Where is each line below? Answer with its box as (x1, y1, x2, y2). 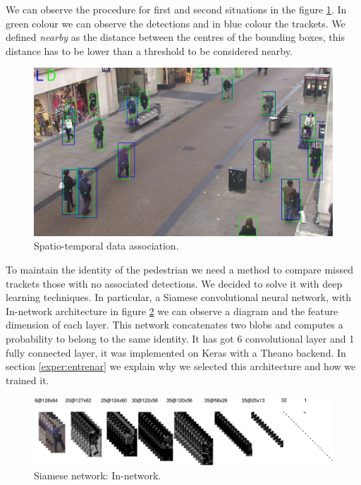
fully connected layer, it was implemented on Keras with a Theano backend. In (6, 345, 346, 360)
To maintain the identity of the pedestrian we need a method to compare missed (6, 262, 353, 277)
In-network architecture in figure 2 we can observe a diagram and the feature (6, 303, 338, 318)
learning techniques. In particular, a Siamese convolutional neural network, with (6, 290, 351, 305)
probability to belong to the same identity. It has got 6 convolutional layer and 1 (6, 331, 355, 346)
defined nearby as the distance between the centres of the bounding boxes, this (6, 30, 345, 44)
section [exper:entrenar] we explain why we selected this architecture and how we (6, 359, 356, 374)
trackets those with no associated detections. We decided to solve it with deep (6, 276, 343, 290)
